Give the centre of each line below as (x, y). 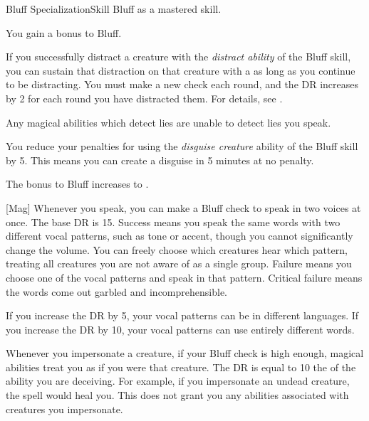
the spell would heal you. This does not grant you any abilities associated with (177, 395)
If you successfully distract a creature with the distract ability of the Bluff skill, (178, 57)
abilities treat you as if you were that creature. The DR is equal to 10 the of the (181, 367)
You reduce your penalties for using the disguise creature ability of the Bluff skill (182, 146)
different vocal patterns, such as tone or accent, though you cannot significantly (180, 236)
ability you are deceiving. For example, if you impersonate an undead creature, (178, 381)
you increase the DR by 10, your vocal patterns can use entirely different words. (180, 329)
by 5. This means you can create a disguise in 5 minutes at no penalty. (160, 160)
